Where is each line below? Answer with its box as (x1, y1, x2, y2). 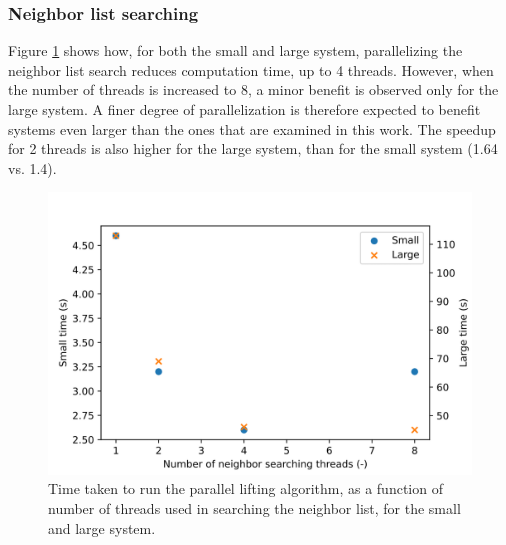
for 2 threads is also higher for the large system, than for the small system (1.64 (8, 138, 498, 159)
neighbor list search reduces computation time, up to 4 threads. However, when (8, 59, 494, 80)
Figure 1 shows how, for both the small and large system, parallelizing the (8, 40, 463, 61)
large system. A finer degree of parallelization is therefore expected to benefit (8, 99, 481, 119)
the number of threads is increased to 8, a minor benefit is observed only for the (8, 79, 499, 100)
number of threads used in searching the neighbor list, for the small (48, 497, 461, 518)
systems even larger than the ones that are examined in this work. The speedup (8, 118, 496, 139)
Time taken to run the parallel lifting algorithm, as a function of (48, 478, 443, 499)
